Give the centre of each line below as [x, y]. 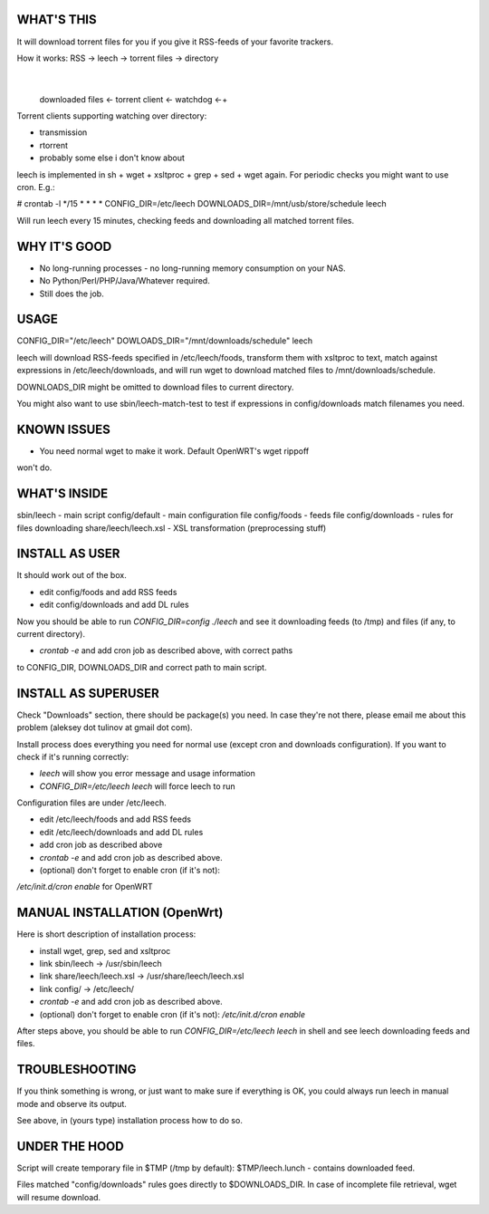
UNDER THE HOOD [70, 1146]
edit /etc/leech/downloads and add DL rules [121, 832]
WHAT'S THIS [57, 19]
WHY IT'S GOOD [64, 246]
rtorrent [53, 145]
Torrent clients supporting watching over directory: [112, 116]
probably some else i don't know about [112, 158]
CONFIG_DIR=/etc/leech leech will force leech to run [137, 786]
